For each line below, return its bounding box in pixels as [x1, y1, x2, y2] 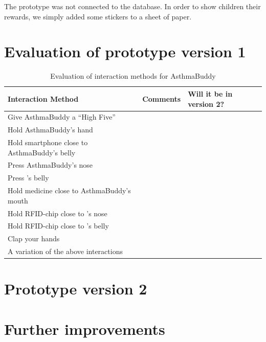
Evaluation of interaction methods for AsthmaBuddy [50, 71, 216, 81]
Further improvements [4, 318, 165, 339]
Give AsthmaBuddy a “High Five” [8, 111, 116, 122]
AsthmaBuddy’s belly [8, 147, 76, 157]
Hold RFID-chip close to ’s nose [8, 208, 107, 218]
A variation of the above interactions [8, 246, 123, 257]
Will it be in [188, 88, 233, 99]
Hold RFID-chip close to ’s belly [8, 220, 109, 231]
